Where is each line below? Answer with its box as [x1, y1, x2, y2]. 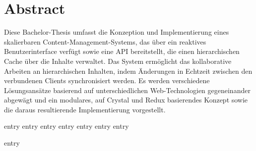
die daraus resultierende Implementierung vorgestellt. [4, 104, 166, 114]
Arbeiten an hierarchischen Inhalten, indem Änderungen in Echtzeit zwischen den [4, 65, 253, 76]
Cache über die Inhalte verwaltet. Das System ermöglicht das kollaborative [4, 55, 232, 66]
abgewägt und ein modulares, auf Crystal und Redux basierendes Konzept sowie [4, 95, 248, 105]
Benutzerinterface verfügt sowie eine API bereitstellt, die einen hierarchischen [4, 46, 240, 56]
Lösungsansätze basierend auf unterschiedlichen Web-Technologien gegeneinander [4, 85, 251, 95]
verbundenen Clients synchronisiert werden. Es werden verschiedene [4, 75, 210, 86]
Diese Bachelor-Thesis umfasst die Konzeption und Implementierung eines [4, 27, 229, 37]
